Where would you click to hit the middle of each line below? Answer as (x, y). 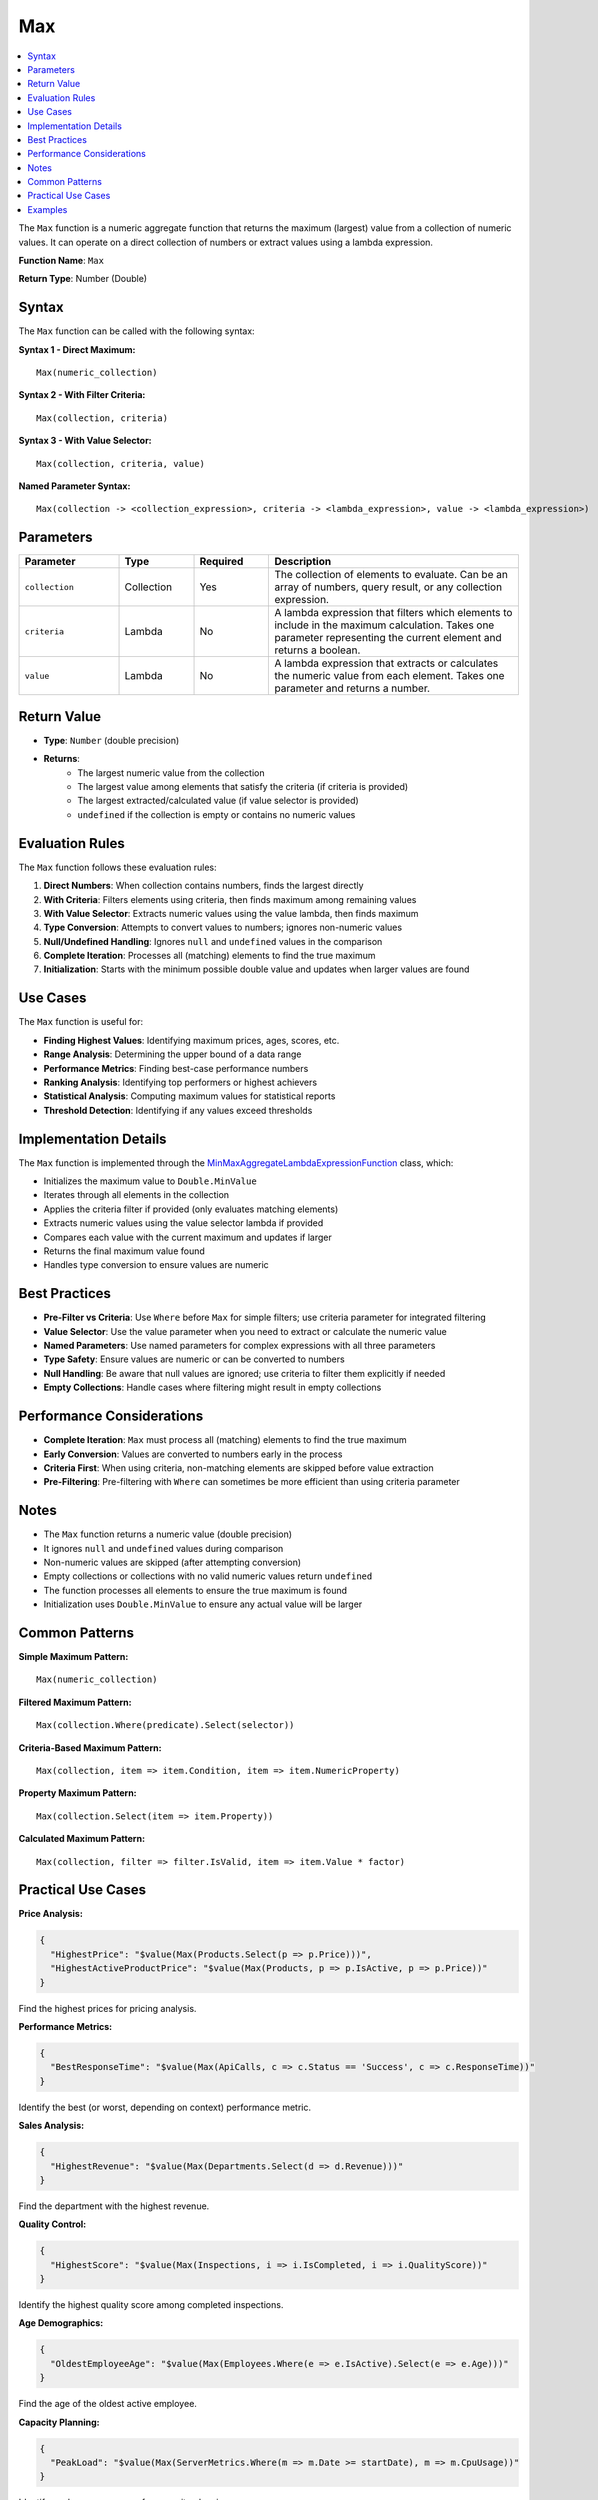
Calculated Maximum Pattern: (81, 1839)
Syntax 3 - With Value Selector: (85, 441)
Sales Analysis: (51, 2126)
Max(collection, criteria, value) (120, 463)
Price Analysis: (51, 1914)
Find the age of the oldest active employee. (107, 2404)
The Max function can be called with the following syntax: (136, 331)
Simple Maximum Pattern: (73, 1657)
